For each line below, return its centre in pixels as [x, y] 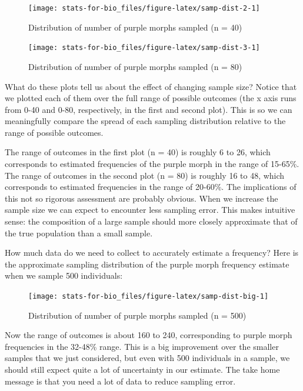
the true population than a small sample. [79, 233]
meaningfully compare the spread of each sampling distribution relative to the [145, 121]
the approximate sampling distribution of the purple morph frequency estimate [147, 264]
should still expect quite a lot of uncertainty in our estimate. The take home [142, 370]
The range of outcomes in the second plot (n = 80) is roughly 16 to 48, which [145, 175]
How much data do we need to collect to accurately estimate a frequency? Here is [152, 253]
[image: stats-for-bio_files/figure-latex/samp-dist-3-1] [144, 48]
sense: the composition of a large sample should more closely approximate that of [151, 221]
